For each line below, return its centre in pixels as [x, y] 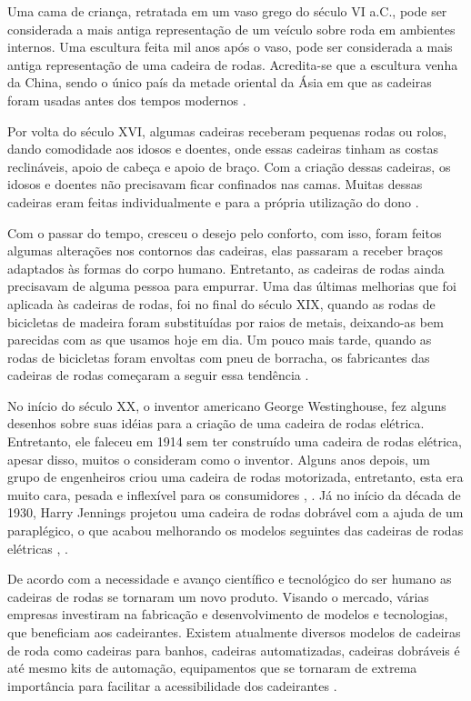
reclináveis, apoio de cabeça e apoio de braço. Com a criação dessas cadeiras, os [229, 166]
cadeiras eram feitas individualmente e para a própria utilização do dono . [213, 201]
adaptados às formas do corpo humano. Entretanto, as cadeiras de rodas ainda [226, 268]
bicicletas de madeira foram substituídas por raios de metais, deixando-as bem [225, 321]
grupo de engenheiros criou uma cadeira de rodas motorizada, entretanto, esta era [235, 477]
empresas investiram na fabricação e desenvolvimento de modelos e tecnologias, [228, 614]
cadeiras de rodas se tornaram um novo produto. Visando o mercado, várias [218, 596]
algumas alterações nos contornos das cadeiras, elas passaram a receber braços [225, 250]
